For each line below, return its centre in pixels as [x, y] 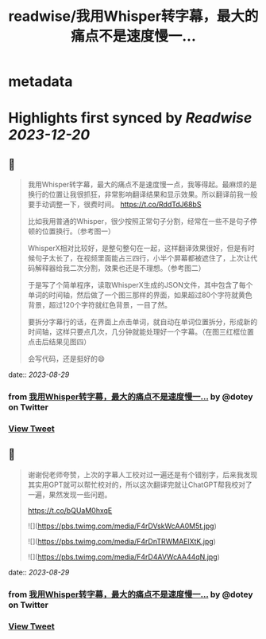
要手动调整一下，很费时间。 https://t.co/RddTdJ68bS [114, 205]
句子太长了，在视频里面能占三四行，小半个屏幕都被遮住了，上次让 [143, 258]
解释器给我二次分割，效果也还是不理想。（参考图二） [120, 269]
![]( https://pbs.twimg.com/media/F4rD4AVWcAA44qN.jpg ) [124, 557]
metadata [40, 82]
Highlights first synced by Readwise [130, 118]
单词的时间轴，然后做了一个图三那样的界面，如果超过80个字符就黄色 [140, 295]
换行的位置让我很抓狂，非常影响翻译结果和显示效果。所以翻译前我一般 [143, 194]
